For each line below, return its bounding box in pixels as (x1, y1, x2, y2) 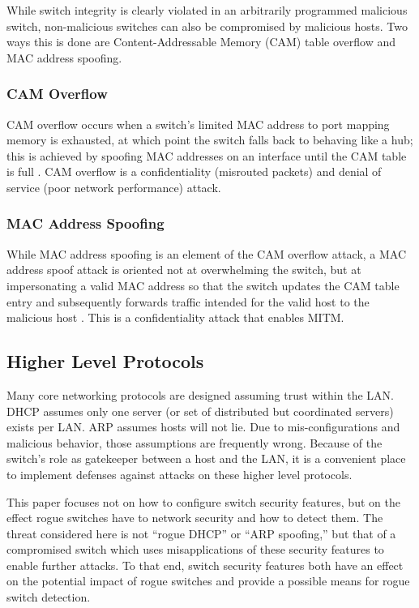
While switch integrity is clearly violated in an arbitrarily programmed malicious (6, 2, 408, 18)
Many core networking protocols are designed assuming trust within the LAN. (6, 386, 394, 403)
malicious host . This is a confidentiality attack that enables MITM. (6, 309, 344, 326)
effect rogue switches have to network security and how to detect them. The (6, 509, 383, 526)
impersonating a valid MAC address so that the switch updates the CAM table (6, 276, 400, 293)
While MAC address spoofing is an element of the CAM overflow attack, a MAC (6, 245, 407, 262)
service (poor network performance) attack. (6, 178, 221, 195)
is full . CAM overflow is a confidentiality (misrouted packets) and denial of (6, 163, 382, 180)
